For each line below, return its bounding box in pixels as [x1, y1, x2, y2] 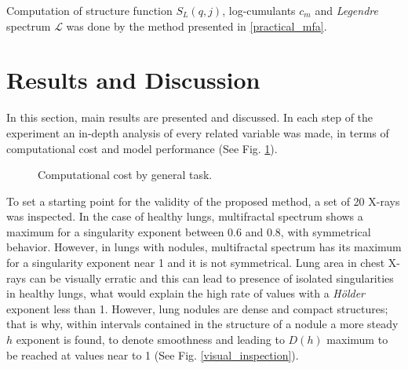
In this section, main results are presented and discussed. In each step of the [6, 109, 373, 126]
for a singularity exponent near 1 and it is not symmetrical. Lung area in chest [6, 254, 385, 271]
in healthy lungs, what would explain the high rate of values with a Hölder [6, 285, 365, 301]
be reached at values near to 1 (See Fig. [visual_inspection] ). [6, 346, 299, 363]
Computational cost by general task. [38, 166, 213, 183]
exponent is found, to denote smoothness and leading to [16, 331, 285, 348]
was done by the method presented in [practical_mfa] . [66, 17, 327, 34]
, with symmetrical [280, 223, 371, 239]
